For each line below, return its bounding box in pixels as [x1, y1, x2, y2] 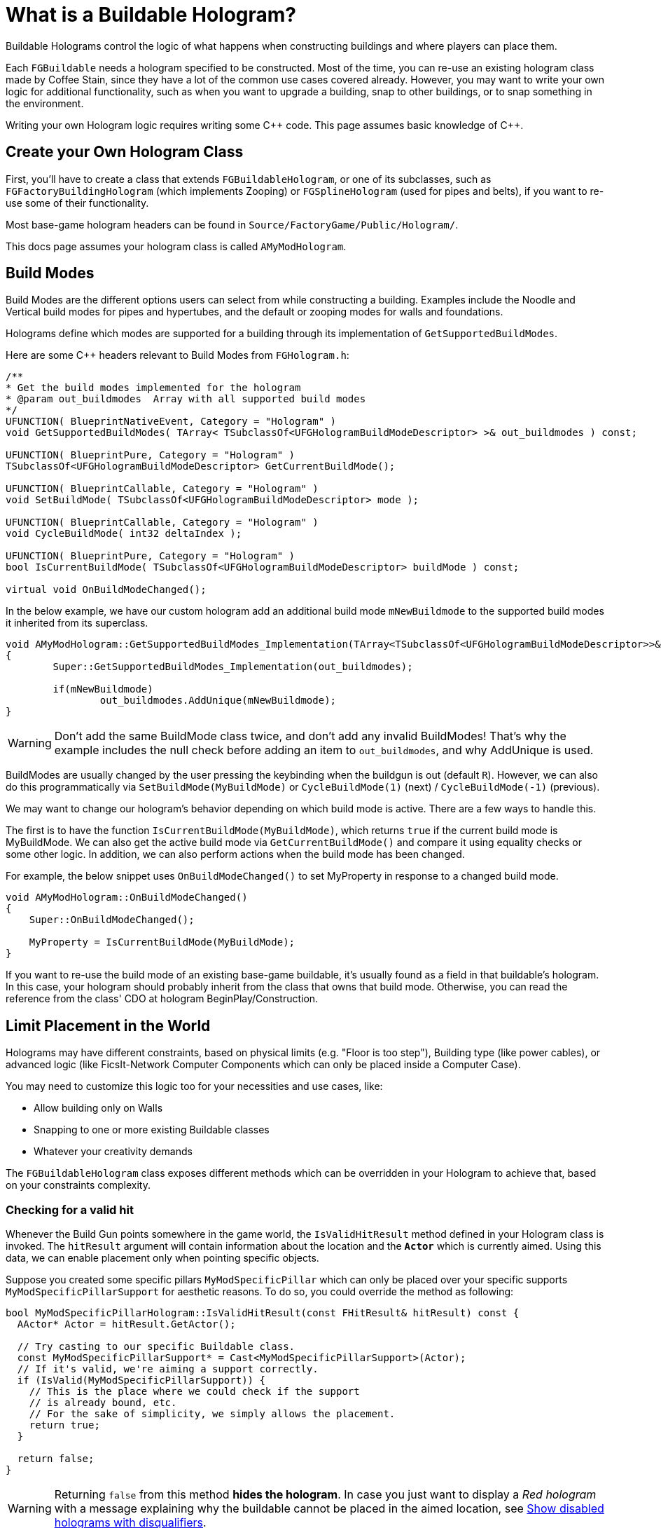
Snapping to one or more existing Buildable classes [34, 1124, 270, 1136]
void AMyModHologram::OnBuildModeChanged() [6, 892, 248, 903]
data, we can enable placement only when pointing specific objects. [6, 1252, 319, 1264]
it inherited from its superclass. [6, 617, 148, 629]
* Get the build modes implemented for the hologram [6, 382, 301, 394]
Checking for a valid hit [6, 1202, 134, 1217]
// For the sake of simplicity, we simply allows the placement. [29, 1408, 396, 1420]
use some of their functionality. [6, 196, 149, 209]
